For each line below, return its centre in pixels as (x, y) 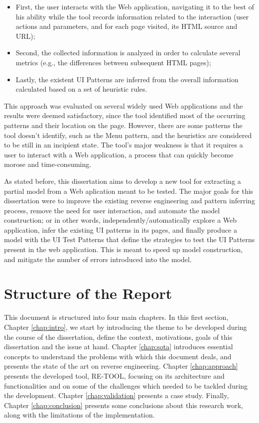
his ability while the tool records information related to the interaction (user (132, 16)
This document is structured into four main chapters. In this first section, (116, 317)
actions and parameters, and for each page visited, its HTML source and (127, 26)
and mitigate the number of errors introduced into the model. (98, 259)
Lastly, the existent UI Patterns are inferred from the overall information (127, 79)
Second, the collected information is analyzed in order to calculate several (128, 53)
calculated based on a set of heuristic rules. (81, 89)
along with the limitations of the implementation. (79, 415)
